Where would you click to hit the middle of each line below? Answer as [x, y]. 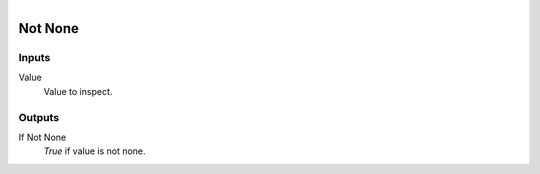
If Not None [42, 137]
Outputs [39, 117]
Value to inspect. [78, 91]
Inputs [34, 57]
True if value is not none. [94, 151]
